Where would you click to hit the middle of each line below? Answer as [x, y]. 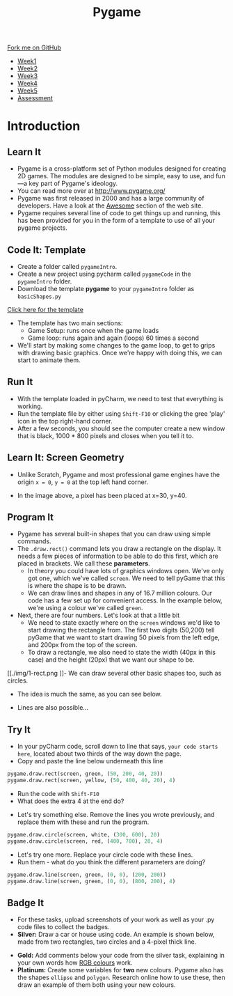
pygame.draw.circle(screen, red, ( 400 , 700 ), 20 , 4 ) [85, 841]
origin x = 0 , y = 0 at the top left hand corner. [82, 482]
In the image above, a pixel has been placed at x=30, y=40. [102, 495]
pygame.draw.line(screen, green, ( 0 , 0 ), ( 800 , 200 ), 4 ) [91, 881]
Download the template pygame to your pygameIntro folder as [106, 289]
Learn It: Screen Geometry [66, 458]
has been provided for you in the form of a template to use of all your [116, 221]
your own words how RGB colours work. [75, 963]
